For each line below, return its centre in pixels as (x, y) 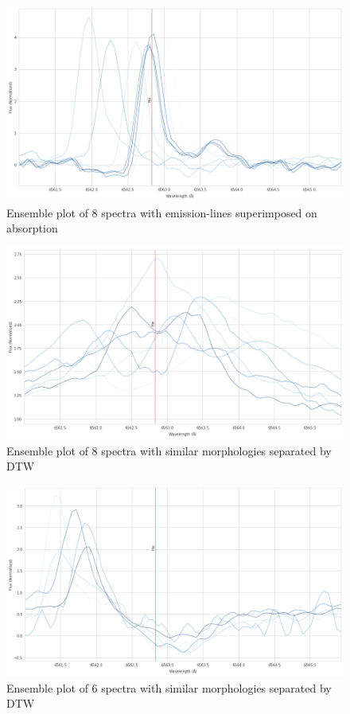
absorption (32, 228)
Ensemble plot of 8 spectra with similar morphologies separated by (169, 450)
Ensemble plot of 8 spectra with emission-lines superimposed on (162, 212)
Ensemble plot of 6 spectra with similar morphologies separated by (169, 687)
